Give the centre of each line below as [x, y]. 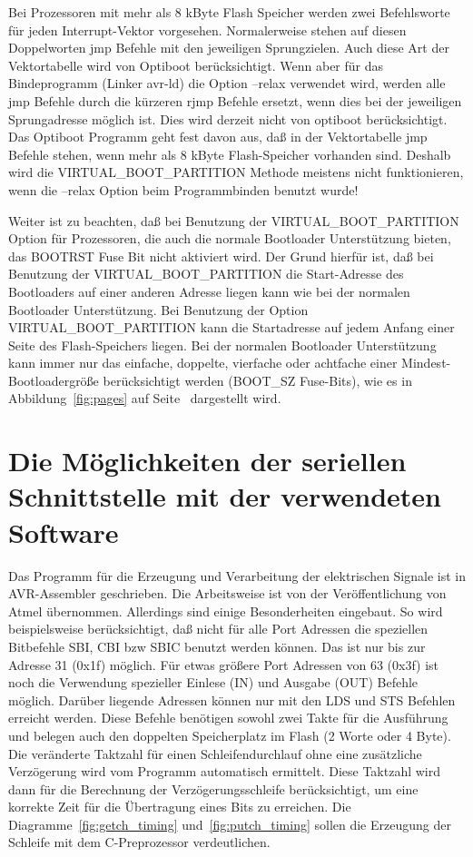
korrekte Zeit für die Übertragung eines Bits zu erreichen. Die [180, 807]
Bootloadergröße [54, 380]
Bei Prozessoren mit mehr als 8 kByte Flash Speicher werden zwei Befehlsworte [229, 12]
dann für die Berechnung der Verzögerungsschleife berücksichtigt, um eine [213, 788]
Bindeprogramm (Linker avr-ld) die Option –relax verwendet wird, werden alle [227, 83]
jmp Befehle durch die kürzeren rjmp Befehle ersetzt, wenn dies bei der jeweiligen [235, 100]
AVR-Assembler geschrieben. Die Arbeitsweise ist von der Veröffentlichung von [227, 593]
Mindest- [426, 363]
